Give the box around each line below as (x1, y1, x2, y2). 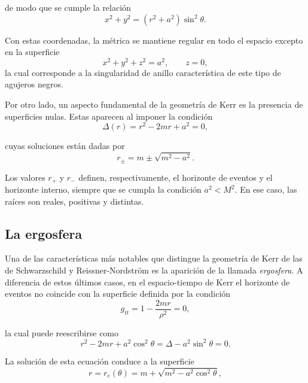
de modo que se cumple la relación (5, 1, 131, 13)
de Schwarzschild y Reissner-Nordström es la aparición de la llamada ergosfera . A (5, 263, 303, 276)
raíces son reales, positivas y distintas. (5, 194, 144, 207)
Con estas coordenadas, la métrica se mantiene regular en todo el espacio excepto (5, 34, 303, 46)
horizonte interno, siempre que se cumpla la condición (5, 183, 202, 195)
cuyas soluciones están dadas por (5, 139, 125, 152)
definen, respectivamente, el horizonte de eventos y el (78, 171, 273, 183)
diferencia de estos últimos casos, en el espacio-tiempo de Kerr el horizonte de (5, 275, 290, 288)
